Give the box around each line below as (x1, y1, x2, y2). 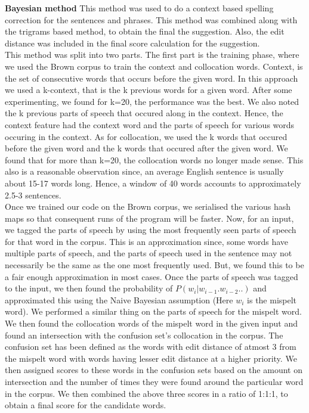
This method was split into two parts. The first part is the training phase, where (5, 48, 299, 61)
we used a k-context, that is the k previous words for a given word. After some (5, 83, 292, 96)
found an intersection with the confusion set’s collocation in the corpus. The (5, 328, 283, 341)
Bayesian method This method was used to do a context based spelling (5, 2, 274, 14)
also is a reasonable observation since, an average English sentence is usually (5, 165, 284, 178)
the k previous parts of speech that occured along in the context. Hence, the (5, 107, 283, 119)
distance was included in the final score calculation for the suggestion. (5, 36, 260, 49)
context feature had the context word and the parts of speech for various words (5, 118, 295, 131)
